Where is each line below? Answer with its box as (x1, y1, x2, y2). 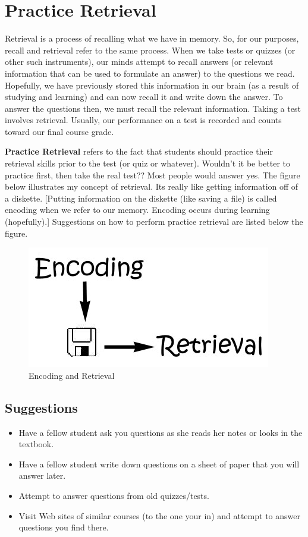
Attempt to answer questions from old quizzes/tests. (18, 489, 209, 501)
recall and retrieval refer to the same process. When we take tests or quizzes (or (5, 43, 296, 56)
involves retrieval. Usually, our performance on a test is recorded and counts (5, 114, 282, 126)
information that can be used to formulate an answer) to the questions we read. (5, 67, 295, 79)
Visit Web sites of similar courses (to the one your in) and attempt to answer (18, 509, 300, 522)
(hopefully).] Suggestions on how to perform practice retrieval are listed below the (5, 215, 303, 228)
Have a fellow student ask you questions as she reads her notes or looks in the (18, 426, 303, 438)
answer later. (18, 469, 66, 482)
